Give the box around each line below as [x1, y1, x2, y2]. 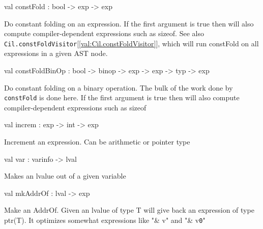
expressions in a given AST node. [4, 48, 108, 59]
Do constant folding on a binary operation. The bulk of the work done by [4, 82, 233, 93]
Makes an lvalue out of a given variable [4, 170, 126, 181]
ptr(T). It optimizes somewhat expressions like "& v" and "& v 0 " [4, 215, 206, 225]
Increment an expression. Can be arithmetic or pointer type [4, 136, 190, 147]
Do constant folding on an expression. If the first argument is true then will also [4, 18, 254, 28]
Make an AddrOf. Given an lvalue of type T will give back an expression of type [4, 205, 254, 215]
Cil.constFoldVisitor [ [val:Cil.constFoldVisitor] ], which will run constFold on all [4, 38, 259, 48]
